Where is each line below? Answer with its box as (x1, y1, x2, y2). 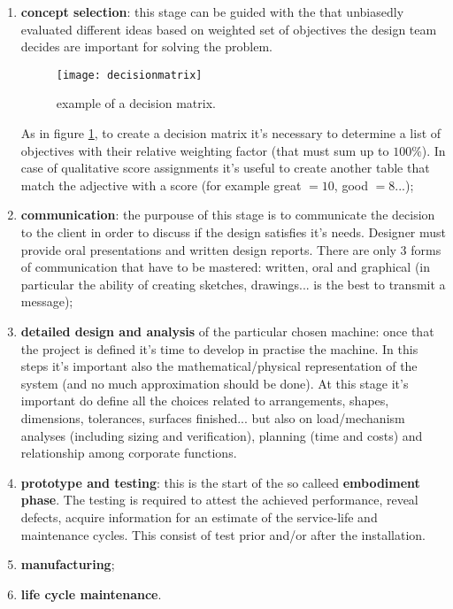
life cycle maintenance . (20, 584, 162, 603)
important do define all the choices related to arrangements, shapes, (20, 391, 389, 410)
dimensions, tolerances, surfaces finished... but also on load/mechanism (20, 408, 405, 427)
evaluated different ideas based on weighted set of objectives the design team (20, 19, 437, 38)
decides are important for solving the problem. (20, 37, 273, 56)
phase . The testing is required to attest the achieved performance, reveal (20, 490, 418, 509)
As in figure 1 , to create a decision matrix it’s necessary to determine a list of (20, 124, 441, 143)
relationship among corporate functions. (20, 443, 237, 462)
